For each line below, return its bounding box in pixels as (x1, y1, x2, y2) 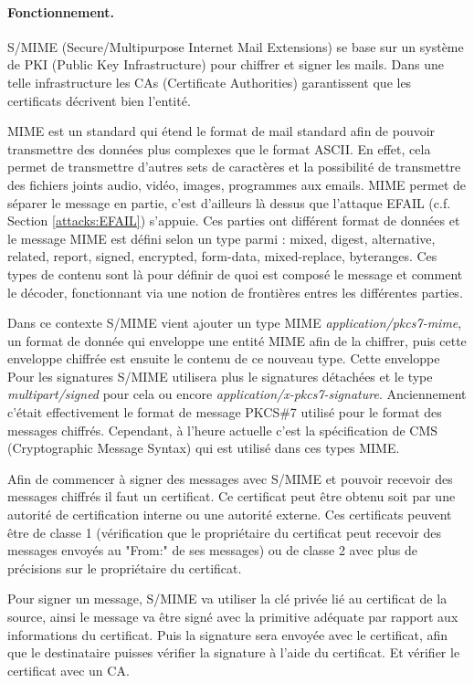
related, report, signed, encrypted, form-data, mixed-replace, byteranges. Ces (7, 247, 437, 266)
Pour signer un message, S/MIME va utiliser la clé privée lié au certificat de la (7, 589, 448, 608)
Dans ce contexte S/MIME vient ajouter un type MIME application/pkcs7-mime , (7, 313, 462, 332)
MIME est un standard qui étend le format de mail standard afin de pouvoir (7, 121, 436, 141)
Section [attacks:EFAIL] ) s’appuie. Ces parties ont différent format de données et (7, 211, 460, 230)
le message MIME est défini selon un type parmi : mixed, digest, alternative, (7, 228, 436, 247)
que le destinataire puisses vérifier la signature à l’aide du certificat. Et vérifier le (7, 643, 460, 662)
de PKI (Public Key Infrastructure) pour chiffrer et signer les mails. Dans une (7, 55, 445, 74)
